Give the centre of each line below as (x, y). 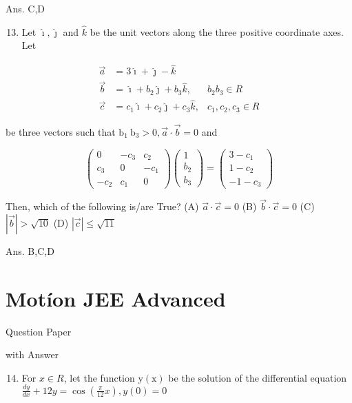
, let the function (99, 377)
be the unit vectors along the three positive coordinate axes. (217, 31)
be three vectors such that (61, 131)
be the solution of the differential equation (258, 377)
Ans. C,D (25, 8)
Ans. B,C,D (30, 250)
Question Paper (39, 331)
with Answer (32, 354)
